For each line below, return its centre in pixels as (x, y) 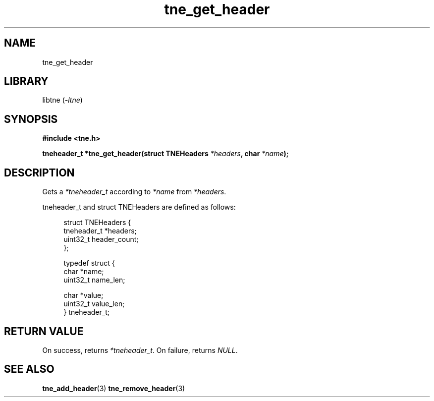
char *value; (83, 295)
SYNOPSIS (31, 119)
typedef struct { (89, 263)
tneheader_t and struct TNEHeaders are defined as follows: (139, 207)
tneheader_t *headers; (100, 231)
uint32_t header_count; (101, 239)
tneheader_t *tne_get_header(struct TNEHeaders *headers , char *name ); (165, 154)
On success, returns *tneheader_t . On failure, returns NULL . (140, 350)
